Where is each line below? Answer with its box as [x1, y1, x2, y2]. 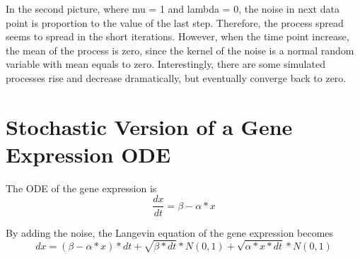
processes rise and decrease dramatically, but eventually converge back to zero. [6, 70, 347, 85]
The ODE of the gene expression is [6, 180, 157, 195]
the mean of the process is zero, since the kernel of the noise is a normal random [6, 42, 354, 57]
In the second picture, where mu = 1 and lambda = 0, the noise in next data [6, 1, 339, 16]
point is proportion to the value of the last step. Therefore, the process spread [6, 15, 344, 30]
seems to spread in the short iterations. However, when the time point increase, [6, 29, 349, 44]
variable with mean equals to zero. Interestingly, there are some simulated [6, 57, 325, 71]
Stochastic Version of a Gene [6, 112, 293, 141]
